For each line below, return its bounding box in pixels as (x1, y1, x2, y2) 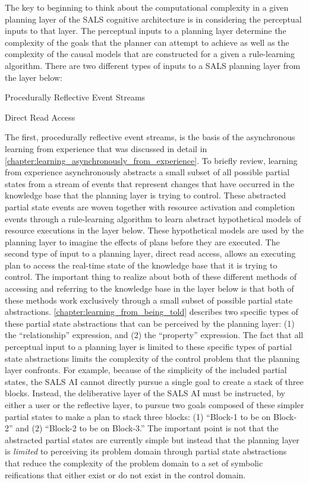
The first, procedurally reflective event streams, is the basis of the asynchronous (5, 131, 295, 143)
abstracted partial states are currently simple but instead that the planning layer (5, 433, 299, 446)
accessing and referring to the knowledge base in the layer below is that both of (5, 282, 294, 295)
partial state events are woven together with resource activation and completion (5, 200, 295, 213)
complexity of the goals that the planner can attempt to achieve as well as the (5, 36, 289, 48)
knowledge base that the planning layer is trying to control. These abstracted (5, 189, 286, 201)
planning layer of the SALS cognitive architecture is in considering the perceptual (5, 12, 302, 25)
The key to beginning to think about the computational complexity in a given (5, 1, 289, 13)
